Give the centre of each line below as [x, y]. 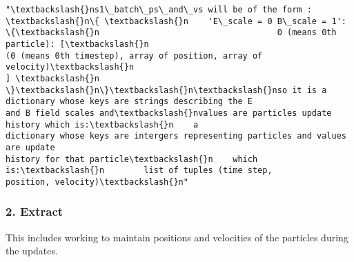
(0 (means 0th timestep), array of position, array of [134, 56]
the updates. [32, 251]
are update [30, 147]
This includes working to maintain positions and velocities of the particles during [177, 237]
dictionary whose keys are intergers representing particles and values [176, 136]
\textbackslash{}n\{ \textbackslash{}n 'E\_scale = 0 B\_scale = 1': [176, 21]
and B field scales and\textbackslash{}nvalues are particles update [169, 113]
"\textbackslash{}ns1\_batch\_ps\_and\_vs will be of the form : [159, 10]
